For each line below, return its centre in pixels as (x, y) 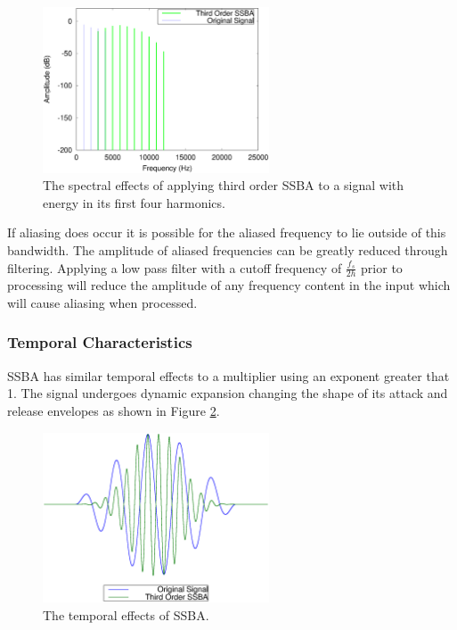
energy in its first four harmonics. (134, 202)
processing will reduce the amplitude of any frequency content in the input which (229, 285)
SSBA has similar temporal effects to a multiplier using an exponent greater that (228, 375)
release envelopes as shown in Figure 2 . (114, 410)
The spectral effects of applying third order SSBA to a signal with (224, 185)
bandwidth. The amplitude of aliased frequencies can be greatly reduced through (228, 249)
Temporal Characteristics (100, 342)
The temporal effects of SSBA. (126, 614)
